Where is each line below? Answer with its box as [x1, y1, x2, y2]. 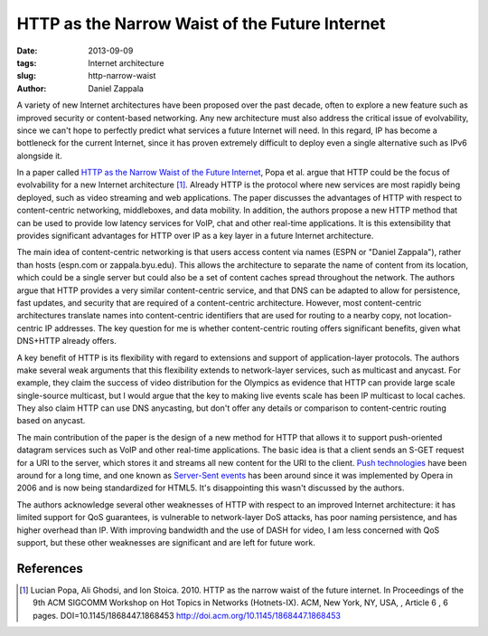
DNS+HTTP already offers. [16, 336, 117, 346]
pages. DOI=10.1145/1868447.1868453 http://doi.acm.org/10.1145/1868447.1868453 [33, 610, 341, 621]
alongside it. [16, 150, 62, 161]
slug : [16, 71, 36, 81]
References [16, 561, 83, 576]
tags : [16, 57, 37, 68]
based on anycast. [16, 415, 86, 426]
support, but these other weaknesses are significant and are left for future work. [16, 537, 315, 547]
